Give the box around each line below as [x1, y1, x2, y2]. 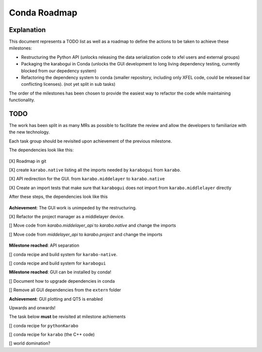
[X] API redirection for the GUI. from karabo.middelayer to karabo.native [9, 176, 165, 182]
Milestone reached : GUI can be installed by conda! [9, 269, 112, 275]
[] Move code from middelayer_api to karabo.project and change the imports [9, 231, 163, 237]
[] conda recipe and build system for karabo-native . [9, 251, 117, 257]
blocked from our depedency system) [21, 68, 97, 74]
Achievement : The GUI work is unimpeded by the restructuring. [9, 205, 137, 210]
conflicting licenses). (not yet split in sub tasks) [21, 81, 116, 87]
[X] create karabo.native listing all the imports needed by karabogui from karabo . [9, 167, 181, 173]
